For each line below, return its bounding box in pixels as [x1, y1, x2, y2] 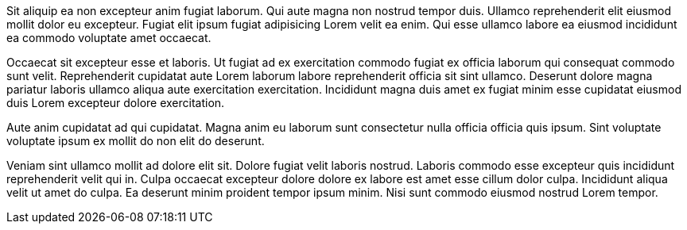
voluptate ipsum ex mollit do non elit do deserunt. [6, 134, 265, 148]
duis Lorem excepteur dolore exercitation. [6, 96, 225, 109]
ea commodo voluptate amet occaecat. [6, 31, 212, 44]
